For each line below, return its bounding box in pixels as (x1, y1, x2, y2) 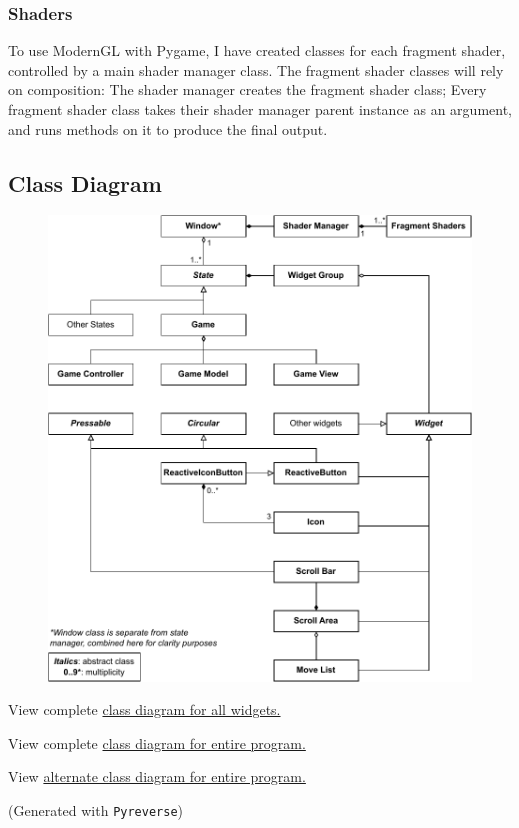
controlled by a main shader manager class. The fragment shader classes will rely (8, 59, 504, 80)
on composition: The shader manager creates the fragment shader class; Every (8, 79, 487, 100)
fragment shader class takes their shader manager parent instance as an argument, (8, 99, 512, 119)
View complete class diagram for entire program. (8, 732, 306, 753)
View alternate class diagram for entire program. (8, 766, 306, 787)
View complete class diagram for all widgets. (8, 699, 281, 720)
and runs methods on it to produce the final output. (8, 118, 328, 139)
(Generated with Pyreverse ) (8, 799, 184, 820)
